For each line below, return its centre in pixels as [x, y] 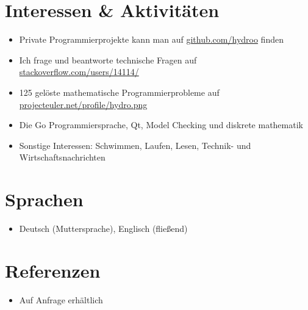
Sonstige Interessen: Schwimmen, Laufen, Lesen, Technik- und [135, 145]
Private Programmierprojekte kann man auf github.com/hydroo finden [151, 39]
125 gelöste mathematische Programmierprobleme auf [119, 92]
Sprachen [44, 199]
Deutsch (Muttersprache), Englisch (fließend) [103, 228]
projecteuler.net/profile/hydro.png [83, 104]
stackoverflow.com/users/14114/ [79, 72]
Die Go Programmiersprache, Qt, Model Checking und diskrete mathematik [161, 125]
